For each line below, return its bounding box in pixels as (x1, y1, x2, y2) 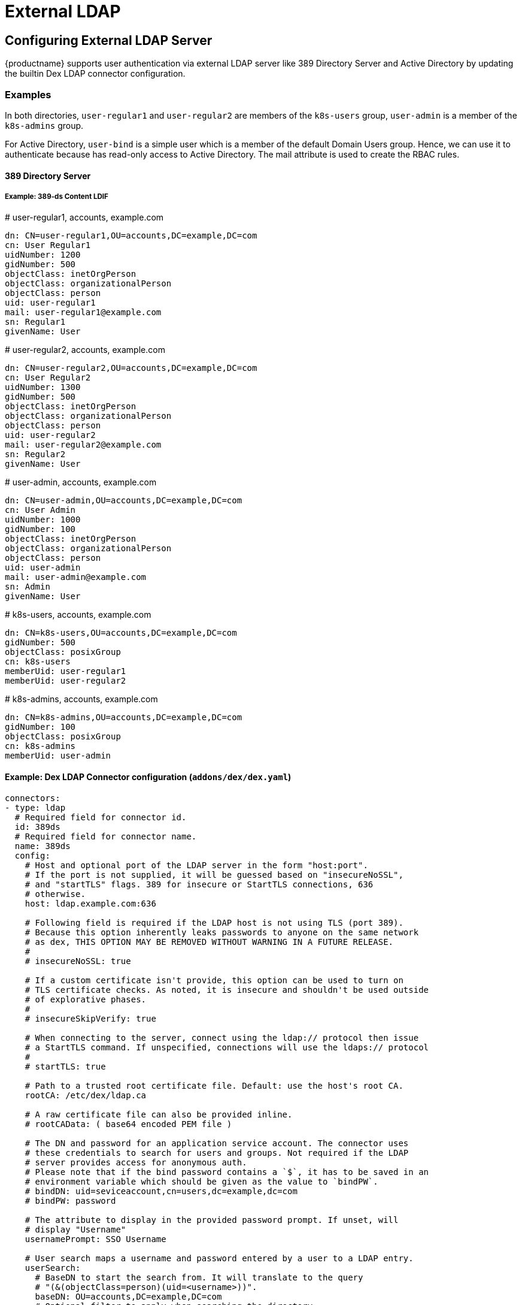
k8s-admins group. (5, 120, 84, 131)
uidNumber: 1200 (5, 250, 81, 260)
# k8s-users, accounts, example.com (5, 609, 151, 620)
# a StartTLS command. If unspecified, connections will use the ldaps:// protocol (25, 1042, 429, 1052)
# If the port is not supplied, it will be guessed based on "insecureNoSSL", (25, 869, 403, 880)
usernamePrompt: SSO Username (25, 1234, 166, 1244)
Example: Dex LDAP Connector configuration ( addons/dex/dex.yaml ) (5, 771, 292, 782)
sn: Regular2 (5, 449, 66, 460)
